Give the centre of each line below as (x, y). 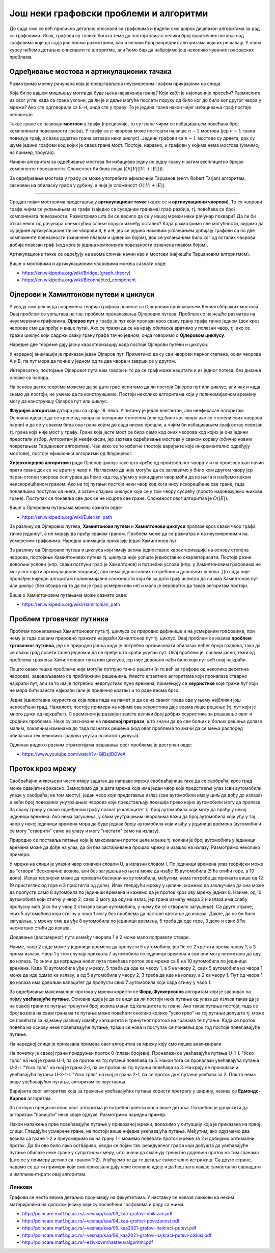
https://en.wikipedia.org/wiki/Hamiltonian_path (71, 604)
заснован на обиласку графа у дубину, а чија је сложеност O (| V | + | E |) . (88, 185)
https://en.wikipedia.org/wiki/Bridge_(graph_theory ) (76, 273)
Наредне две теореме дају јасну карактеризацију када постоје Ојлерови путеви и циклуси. (109, 344)
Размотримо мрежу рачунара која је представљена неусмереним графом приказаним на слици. (115, 84)
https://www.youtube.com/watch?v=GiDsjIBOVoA (74, 754)
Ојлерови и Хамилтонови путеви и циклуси (82, 295)
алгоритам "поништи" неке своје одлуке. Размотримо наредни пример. (88, 1115)
